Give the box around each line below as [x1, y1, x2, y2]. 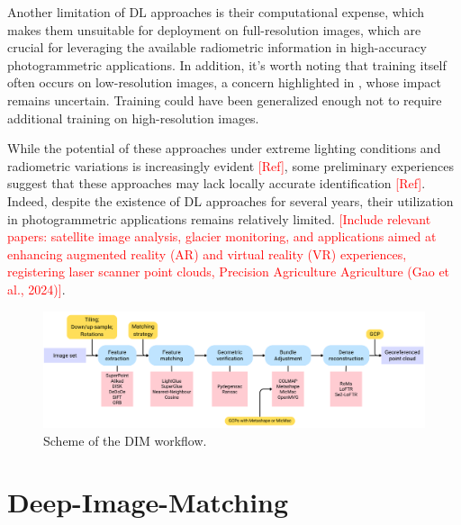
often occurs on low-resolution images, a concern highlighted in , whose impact [7, 73, 441, 92]
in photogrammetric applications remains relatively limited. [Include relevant [7, 209, 431, 228]
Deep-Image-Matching [7, 484, 289, 520]
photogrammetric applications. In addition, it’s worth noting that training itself [7, 55, 447, 74]
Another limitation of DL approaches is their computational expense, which [7, 3, 425, 21]
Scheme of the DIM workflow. [43, 430, 207, 449]
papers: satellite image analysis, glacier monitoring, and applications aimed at [7, 227, 437, 246]
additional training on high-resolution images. [7, 108, 259, 127]
